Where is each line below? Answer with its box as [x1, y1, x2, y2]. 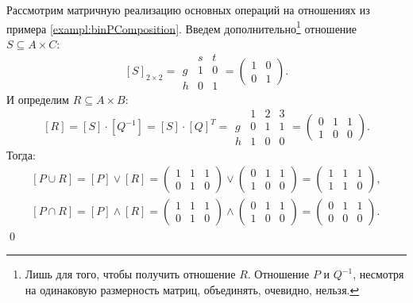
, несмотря [353, 266, 404, 282]
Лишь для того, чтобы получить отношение [25, 266, 236, 282]
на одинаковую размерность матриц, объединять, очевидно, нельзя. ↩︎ [25, 282, 360, 298]
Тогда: [6, 147, 36, 163]
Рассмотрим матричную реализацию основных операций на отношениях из [6, 2, 370, 17]
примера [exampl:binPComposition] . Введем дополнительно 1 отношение [6, 17, 357, 36]
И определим [6, 90, 69, 107]
